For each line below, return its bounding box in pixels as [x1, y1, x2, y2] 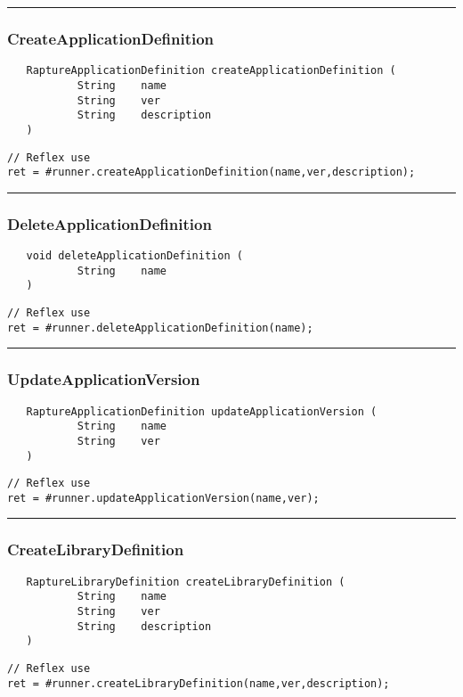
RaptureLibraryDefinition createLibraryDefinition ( [26, 575, 345, 588]
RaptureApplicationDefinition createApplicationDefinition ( [26, 64, 396, 78]
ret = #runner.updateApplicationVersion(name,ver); [7, 491, 320, 504]
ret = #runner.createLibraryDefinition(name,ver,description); [7, 676, 390, 690]
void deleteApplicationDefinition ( [26, 250, 243, 263]
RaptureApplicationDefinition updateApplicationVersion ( [26, 405, 378, 418]
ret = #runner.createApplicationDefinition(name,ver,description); [7, 166, 416, 179]
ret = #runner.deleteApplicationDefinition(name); [7, 321, 313, 334]
